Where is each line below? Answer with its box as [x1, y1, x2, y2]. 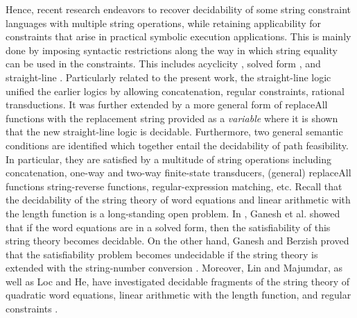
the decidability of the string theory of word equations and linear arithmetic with [6, 192, 351, 207]
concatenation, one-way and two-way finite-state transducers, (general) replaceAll [6, 165, 351, 180]
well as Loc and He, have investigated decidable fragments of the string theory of [6, 274, 350, 288]
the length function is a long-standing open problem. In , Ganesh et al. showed [6, 206, 340, 220]
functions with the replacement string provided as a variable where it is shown [6, 110, 338, 125]
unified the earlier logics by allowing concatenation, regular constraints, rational [6, 83, 345, 98]
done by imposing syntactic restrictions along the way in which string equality [6, 42, 338, 57]
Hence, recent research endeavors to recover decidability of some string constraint [6, 2, 351, 16]
